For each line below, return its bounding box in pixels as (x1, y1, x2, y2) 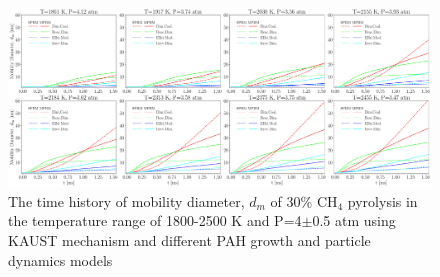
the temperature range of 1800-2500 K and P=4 (8, 210, 302, 231)
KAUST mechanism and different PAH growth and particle (8, 230, 371, 251)
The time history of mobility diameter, (8, 190, 245, 211)
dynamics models (8, 249, 113, 270)
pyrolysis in (347, 190, 418, 211)
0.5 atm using (312, 210, 396, 231)
